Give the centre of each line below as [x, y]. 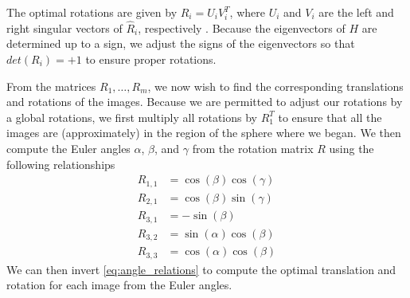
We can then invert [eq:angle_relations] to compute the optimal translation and [201, 269]
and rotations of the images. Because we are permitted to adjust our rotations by [205, 102]
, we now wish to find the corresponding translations [275, 86]
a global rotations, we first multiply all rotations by [132, 117]
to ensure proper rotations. [151, 59]
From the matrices [51, 86]
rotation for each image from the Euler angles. [119, 285]
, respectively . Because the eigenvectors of [242, 27]
